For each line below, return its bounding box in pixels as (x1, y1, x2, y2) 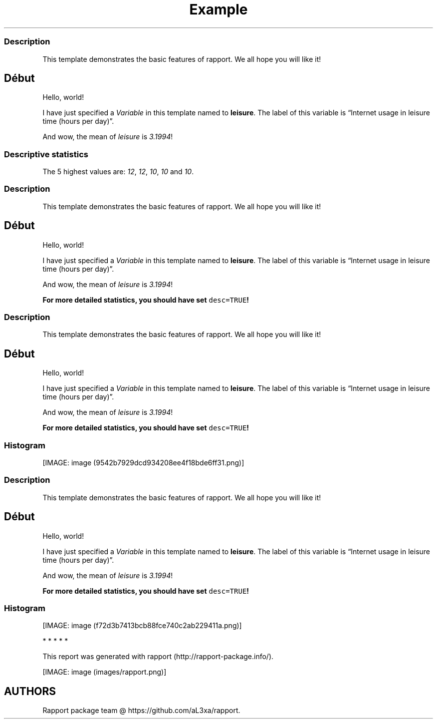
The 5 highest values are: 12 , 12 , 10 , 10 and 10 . (42, 167, 194, 176)
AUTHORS (4, 685, 56, 698)
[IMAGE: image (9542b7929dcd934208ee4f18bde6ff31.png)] (42, 458, 244, 467)
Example (189, 1, 248, 18)
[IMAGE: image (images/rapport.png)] (42, 668, 167, 677)
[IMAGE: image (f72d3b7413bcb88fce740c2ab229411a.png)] (42, 621, 242, 630)
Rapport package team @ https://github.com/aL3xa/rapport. (42, 706, 240, 715)
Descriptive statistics (4, 149, 88, 159)
